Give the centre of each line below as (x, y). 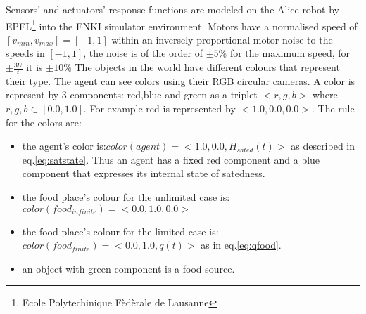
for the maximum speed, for (290, 53)
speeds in (25, 53)
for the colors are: (44, 122)
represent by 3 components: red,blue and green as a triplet (132, 94)
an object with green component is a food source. (128, 268)
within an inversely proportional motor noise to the (222, 39)
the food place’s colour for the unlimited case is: (126, 197)
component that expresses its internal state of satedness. (144, 173)
